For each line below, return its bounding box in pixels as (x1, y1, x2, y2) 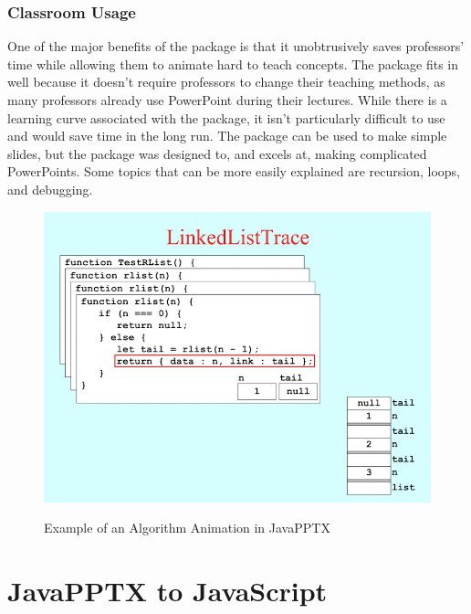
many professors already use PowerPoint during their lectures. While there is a (7, 90, 447, 109)
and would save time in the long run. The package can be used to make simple (7, 126, 447, 145)
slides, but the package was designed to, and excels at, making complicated (7, 143, 427, 163)
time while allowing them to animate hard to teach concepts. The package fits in (7, 54, 459, 73)
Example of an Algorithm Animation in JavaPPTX (44, 518, 330, 537)
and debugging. (7, 179, 93, 198)
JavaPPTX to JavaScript (7, 571, 328, 609)
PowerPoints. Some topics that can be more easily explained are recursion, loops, (7, 162, 461, 181)
